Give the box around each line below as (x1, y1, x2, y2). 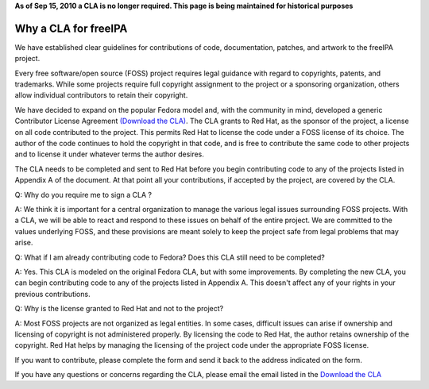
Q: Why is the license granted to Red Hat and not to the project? (14, 304, 224, 314)
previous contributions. (14, 289, 91, 298)
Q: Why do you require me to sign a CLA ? (14, 190, 153, 199)
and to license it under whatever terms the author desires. (14, 149, 204, 159)
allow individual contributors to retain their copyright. (14, 91, 188, 100)
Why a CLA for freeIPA (14, 21, 128, 35)
